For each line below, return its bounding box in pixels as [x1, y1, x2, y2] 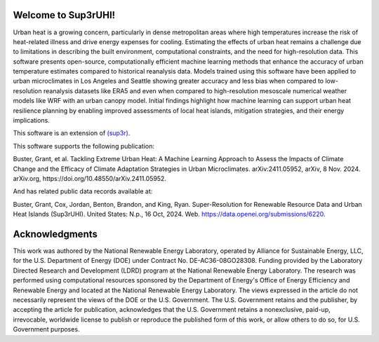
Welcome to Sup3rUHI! [13, 9, 116, 21]
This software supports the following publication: [13, 142, 154, 150]
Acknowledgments [13, 228, 98, 240]
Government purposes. [13, 325, 80, 334]
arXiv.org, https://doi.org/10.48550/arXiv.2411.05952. [13, 174, 166, 182]
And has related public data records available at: [13, 187, 153, 196]
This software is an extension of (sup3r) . [13, 129, 131, 137]
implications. [13, 116, 51, 125]
